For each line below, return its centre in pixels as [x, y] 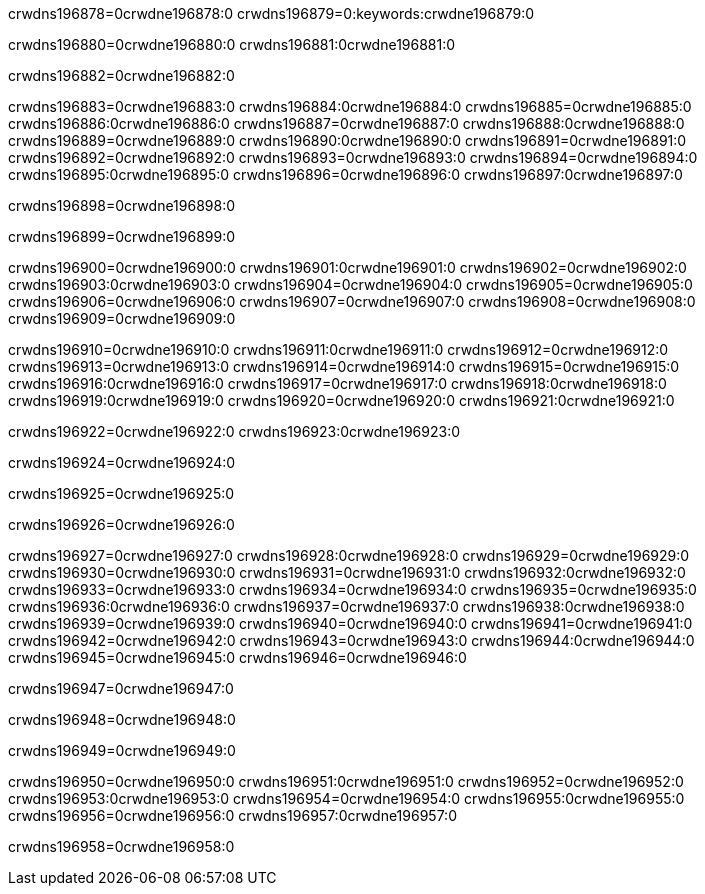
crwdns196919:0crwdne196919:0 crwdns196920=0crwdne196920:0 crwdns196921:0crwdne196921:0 [341, 400]
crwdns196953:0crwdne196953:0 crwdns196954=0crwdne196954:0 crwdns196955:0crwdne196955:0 [346, 798]
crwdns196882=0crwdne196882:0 [121, 75]
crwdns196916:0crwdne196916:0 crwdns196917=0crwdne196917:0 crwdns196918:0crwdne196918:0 [337, 383]
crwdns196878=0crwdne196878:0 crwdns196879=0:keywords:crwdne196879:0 [271, 13]
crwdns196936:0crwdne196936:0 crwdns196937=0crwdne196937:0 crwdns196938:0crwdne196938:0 [346, 606]
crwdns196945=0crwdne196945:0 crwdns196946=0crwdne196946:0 [237, 657]
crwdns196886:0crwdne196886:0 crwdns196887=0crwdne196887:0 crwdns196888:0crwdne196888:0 [346, 123]
